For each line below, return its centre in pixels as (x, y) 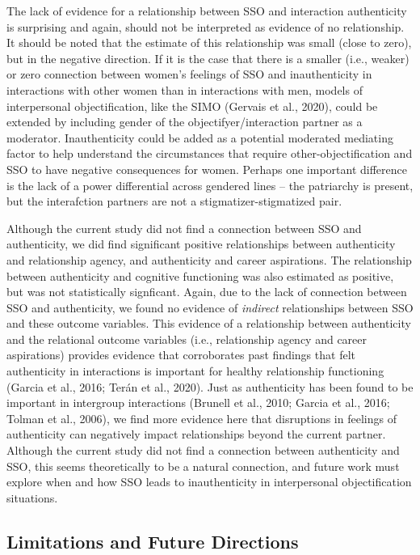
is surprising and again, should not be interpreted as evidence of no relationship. (206, 26)
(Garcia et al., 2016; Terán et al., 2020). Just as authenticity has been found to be (210, 386)
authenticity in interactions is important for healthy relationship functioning (195, 371)
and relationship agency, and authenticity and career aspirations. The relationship (209, 259)
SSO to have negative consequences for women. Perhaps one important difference (207, 169)
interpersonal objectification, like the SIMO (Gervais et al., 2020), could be (192, 106)
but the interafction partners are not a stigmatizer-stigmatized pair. (174, 201)
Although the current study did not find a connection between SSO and (184, 228)
